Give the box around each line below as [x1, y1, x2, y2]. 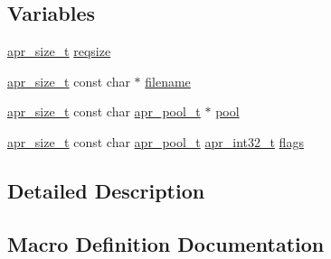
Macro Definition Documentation [7, 229, 325, 257]
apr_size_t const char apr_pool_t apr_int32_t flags [7, 132, 304, 151]
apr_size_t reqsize [7, 42, 111, 60]
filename [145, 71, 191, 90]
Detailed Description [7, 176, 205, 204]
